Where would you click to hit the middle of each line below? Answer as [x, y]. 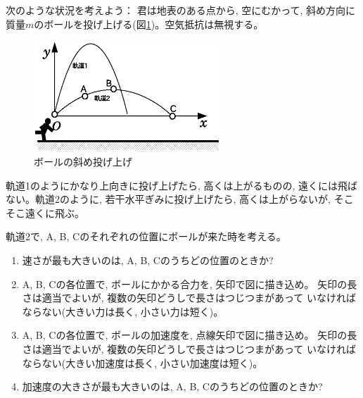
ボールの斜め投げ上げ [83, 162]
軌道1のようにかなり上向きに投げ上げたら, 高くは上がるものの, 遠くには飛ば [182, 185]
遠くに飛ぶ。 [55, 212]
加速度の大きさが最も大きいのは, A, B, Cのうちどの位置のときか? [172, 386]
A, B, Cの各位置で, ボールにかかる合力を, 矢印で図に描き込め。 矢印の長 [190, 284]
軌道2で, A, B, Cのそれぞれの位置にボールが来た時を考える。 [146, 236]
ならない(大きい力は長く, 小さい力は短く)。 [123, 311]
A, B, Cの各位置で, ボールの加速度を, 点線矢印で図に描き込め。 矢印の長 [190, 335]
